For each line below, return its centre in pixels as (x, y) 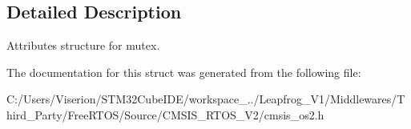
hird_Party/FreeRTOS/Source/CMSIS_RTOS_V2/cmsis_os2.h (165, 114)
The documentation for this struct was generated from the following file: (184, 72)
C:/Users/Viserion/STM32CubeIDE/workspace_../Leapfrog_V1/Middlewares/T (206, 99)
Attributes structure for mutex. (83, 45)
